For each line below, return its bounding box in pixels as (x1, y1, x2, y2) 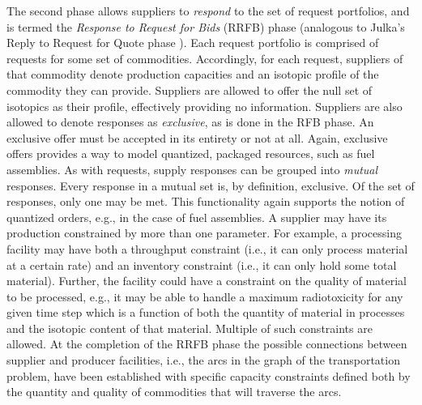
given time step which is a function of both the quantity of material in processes (6, 304, 405, 321)
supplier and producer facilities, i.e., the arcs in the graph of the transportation (6, 352, 400, 369)
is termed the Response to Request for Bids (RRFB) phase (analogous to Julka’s (6, 18, 405, 35)
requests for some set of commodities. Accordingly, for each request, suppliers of (6, 49, 403, 66)
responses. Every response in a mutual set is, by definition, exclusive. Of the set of (6, 177, 415, 194)
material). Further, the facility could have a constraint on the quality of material (6, 272, 407, 289)
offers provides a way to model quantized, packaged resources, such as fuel (6, 145, 375, 162)
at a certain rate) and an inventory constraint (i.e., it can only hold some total (6, 256, 397, 273)
